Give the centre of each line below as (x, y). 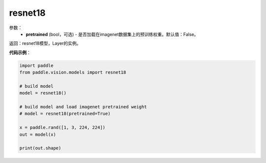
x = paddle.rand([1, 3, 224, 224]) (62, 128)
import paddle (36, 65)
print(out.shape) (40, 148)
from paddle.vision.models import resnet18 (73, 72)
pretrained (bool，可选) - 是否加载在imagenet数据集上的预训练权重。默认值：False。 (112, 34)
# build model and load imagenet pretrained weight (83, 107)
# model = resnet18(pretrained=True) (65, 114)
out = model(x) (38, 134)
